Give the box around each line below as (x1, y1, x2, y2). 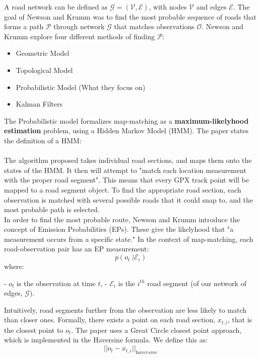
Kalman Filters (16, 99, 63, 109)
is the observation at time (17, 278, 96, 288)
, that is (227, 314, 252, 325)
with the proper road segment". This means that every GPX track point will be (4, 174, 249, 185)
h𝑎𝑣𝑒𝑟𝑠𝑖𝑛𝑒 (136, 349, 157, 355)
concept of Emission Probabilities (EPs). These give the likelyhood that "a (4, 224, 234, 234)
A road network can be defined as (4, 2, 108, 12)
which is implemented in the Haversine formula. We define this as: (4, 334, 208, 345)
